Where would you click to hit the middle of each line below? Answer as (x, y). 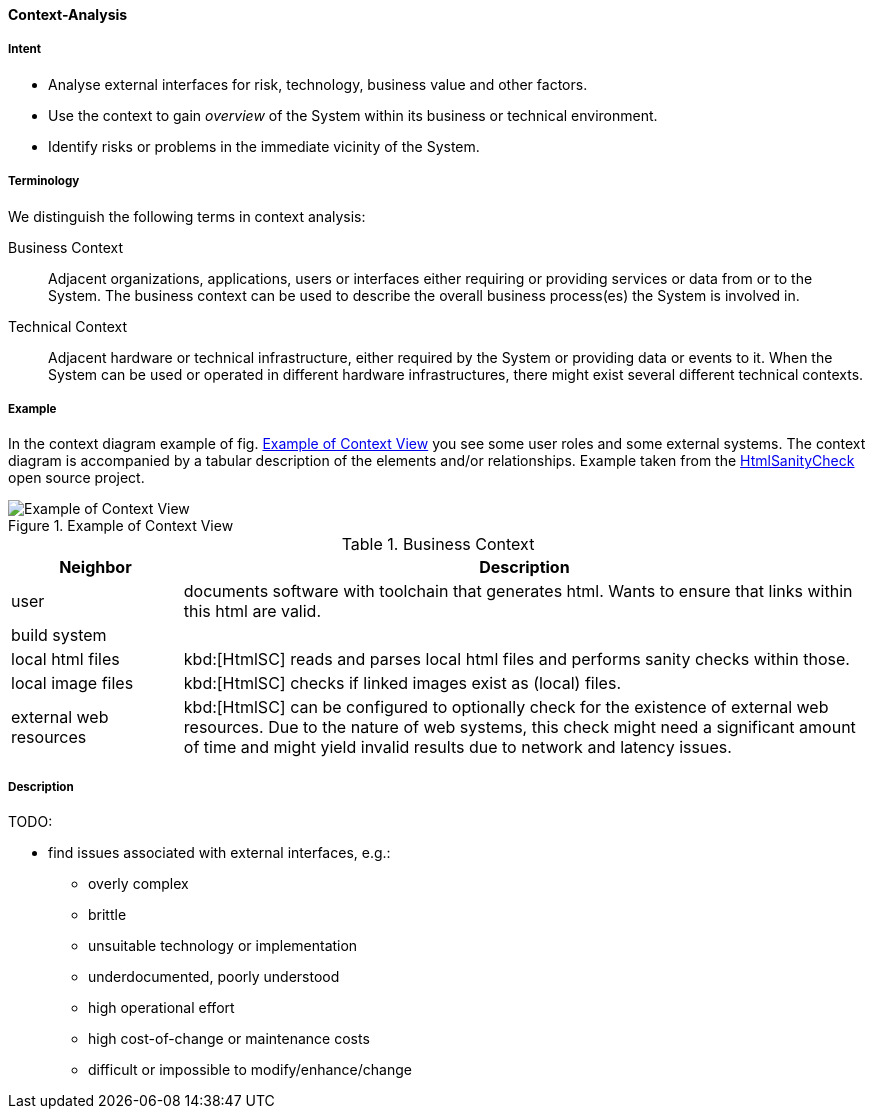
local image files (72, 683)
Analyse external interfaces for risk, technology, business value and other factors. (318, 84)
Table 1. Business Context (438, 544)
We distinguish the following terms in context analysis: (187, 216)
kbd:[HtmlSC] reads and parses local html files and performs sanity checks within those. (516, 659)
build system (59, 635)
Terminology (44, 181)
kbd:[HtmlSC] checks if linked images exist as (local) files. (402, 683)
